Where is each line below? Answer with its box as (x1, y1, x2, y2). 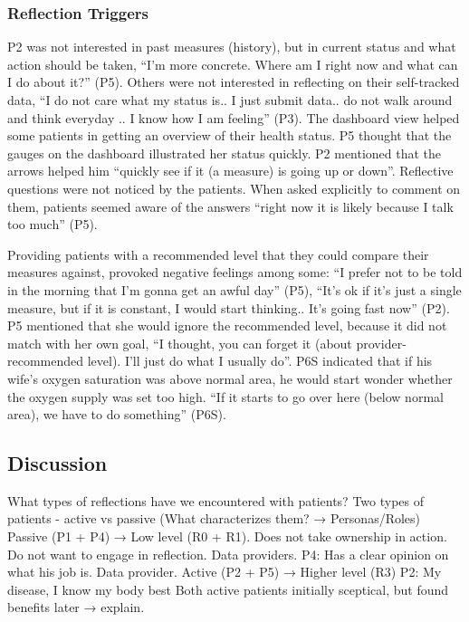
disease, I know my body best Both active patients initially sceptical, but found (7, 579, 449, 598)
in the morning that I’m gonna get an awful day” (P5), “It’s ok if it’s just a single (7, 280, 462, 299)
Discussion (7, 449, 108, 477)
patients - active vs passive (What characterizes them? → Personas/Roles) (7, 509, 421, 528)
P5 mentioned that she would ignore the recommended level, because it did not (7, 316, 447, 335)
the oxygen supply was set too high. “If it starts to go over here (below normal (7, 387, 444, 406)
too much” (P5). (7, 215, 98, 234)
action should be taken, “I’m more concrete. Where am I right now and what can (7, 54, 458, 73)
